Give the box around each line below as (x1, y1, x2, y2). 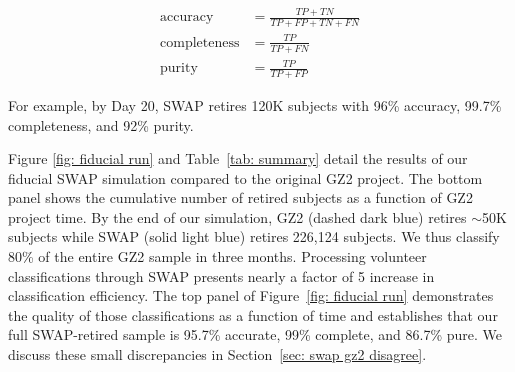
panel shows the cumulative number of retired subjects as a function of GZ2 (8, 187, 473, 208)
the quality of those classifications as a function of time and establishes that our (8, 304, 498, 325)
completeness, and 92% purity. (8, 114, 194, 135)
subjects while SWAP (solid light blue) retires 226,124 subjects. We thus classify (8, 226, 500, 247)
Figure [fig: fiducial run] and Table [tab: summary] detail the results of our (8, 148, 468, 169)
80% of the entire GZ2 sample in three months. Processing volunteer (8, 246, 427, 267)
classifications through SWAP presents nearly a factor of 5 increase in (8, 265, 435, 286)
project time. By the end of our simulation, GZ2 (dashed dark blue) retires (8, 206, 467, 227)
